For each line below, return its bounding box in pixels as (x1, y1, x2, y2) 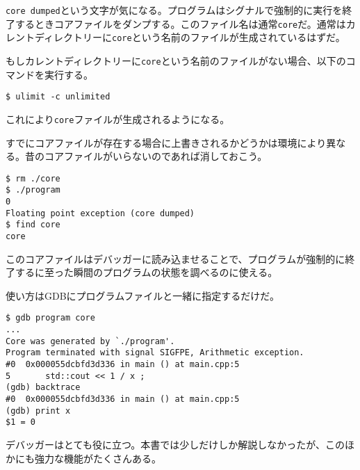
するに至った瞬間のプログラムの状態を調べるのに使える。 (15, 265, 278, 279)
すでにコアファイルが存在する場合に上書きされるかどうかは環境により (6, 135, 327, 149)
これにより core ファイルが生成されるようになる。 (6, 111, 230, 126)
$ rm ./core (6, 173, 60, 184)
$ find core (6, 220, 60, 230)
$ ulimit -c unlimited (6, 92, 111, 102)
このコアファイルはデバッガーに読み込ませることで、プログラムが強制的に (6, 251, 345, 266)
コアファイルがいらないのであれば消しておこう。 (44, 149, 268, 163)
